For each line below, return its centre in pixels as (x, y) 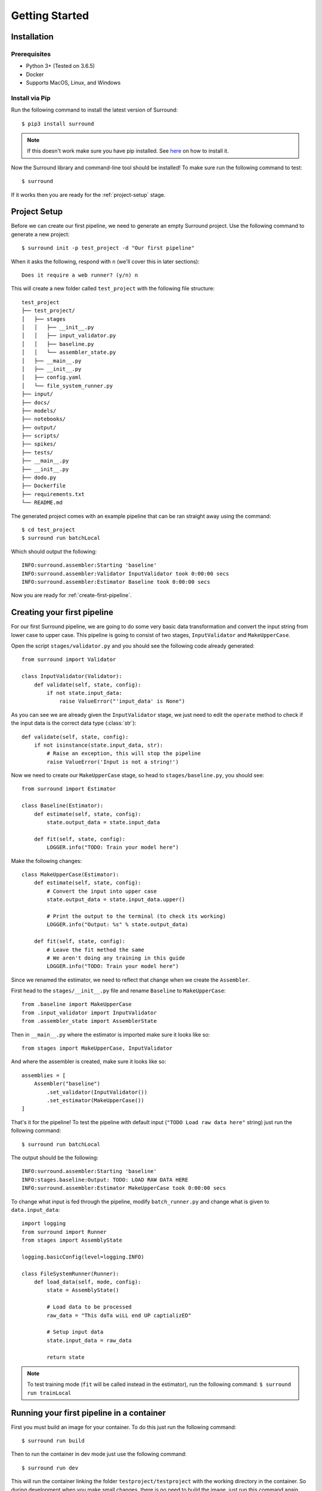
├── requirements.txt (53, 494)
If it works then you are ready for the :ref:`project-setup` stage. (88, 194)
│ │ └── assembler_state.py (69, 352)
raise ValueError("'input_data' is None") (122, 701)
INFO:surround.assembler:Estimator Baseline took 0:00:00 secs (116, 582)
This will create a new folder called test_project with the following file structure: (113, 289)
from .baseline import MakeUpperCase (77, 1004)
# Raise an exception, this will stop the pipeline (124, 754)
